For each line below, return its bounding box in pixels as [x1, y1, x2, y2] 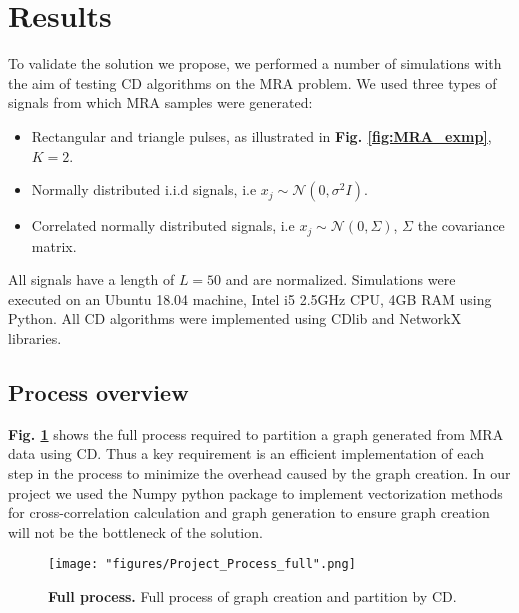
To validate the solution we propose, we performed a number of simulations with [8, 53, 502, 74]
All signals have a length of [8, 269, 175, 290]
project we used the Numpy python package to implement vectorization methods [8, 482, 503, 503]
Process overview [8, 376, 189, 407]
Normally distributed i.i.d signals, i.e [31, 179, 257, 200]
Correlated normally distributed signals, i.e [31, 215, 295, 236]
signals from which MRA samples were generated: [8, 92, 313, 113]
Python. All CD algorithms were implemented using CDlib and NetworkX [8, 308, 462, 329]
